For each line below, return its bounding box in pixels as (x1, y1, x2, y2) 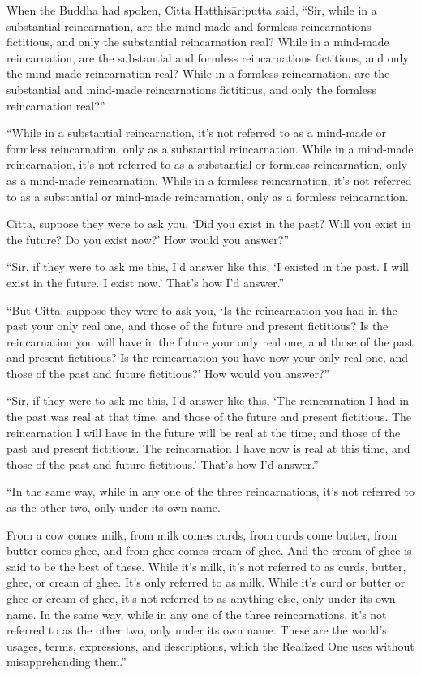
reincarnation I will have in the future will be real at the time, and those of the (6, 423, 401, 441)
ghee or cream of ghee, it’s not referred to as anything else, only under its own (6, 590, 396, 606)
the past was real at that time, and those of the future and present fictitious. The (6, 408, 412, 425)
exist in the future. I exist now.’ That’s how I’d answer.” (6, 273, 285, 290)
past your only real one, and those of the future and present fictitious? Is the (6, 317, 389, 334)
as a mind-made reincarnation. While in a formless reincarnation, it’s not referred (6, 171, 412, 188)
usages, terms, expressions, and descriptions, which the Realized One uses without (6, 637, 415, 654)
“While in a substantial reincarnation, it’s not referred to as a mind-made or (6, 124, 387, 141)
